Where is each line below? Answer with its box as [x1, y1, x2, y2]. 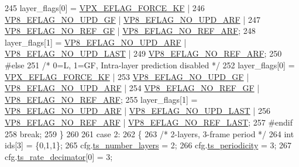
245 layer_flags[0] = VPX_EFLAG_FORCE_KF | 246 [5, 2, 205, 13]
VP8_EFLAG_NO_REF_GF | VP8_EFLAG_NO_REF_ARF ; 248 [5, 25, 256, 37]
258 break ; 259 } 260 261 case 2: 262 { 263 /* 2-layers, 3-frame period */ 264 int [5, 127, 294, 140]
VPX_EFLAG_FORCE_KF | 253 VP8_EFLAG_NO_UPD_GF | [5, 70, 249, 82]
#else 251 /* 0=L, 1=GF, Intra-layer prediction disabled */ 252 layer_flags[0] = [5, 58, 295, 71]
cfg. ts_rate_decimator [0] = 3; [5, 150, 113, 162]
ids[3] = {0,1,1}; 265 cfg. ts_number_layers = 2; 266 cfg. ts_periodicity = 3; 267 [5, 139, 292, 151]
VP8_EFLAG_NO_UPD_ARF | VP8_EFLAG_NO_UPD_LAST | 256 [5, 105, 270, 117]
